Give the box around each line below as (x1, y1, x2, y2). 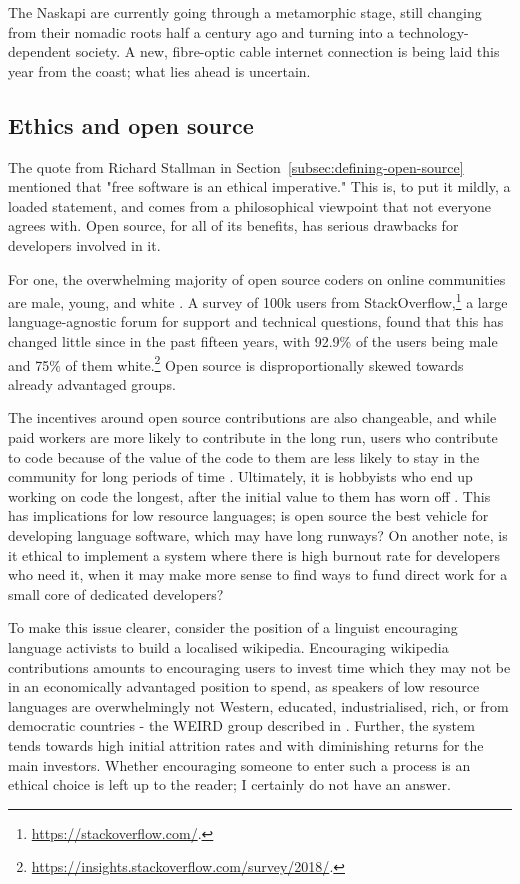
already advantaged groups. (8, 373, 176, 394)
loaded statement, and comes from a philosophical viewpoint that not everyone (8, 195, 491, 216)
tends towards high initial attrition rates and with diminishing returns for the (8, 734, 484, 755)
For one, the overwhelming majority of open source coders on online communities (8, 268, 506, 289)
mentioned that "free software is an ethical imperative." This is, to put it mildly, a (8, 176, 511, 197)
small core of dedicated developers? (8, 583, 224, 604)
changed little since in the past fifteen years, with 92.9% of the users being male (8, 330, 498, 351)
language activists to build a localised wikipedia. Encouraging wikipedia (8, 636, 449, 657)
